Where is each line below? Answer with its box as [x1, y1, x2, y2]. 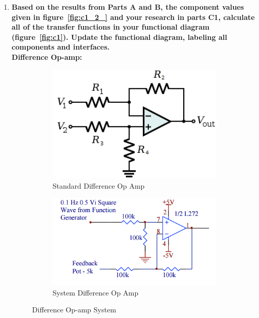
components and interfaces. [11, 41, 110, 52]
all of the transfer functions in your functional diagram [11, 21, 210, 32]
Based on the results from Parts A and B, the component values [11, 2, 244, 12]
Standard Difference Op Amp [52, 180, 145, 191]
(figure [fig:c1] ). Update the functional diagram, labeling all [11, 31, 227, 42]
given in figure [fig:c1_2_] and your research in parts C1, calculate [11, 11, 255, 22]
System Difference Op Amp [52, 287, 139, 298]
